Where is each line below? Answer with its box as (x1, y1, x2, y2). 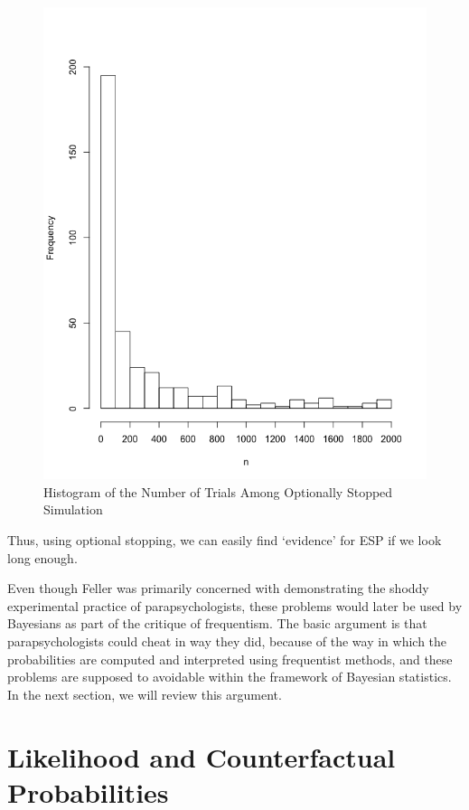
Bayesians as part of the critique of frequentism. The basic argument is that (7, 614, 427, 633)
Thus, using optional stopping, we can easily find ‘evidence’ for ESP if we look (7, 531, 442, 550)
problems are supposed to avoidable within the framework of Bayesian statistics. (7, 667, 452, 686)
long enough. (7, 548, 78, 567)
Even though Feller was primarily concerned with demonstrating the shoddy (7, 579, 429, 598)
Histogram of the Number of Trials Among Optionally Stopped (43, 482, 393, 501)
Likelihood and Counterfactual (7, 738, 396, 775)
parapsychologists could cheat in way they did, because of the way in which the (7, 631, 447, 650)
